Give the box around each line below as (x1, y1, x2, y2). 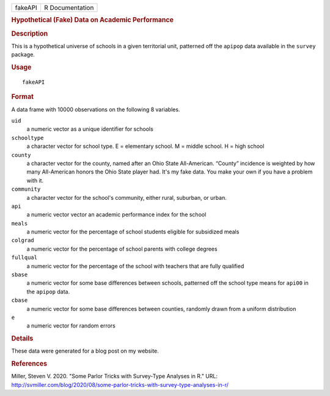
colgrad (11, 237, 35, 244)
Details (11, 334, 34, 343)
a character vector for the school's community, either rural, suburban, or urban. (26, 194, 227, 201)
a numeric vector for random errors (26, 322, 116, 329)
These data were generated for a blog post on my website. (11, 347, 159, 354)
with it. (26, 177, 44, 184)
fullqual (11, 254, 38, 261)
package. (11, 51, 35, 58)
